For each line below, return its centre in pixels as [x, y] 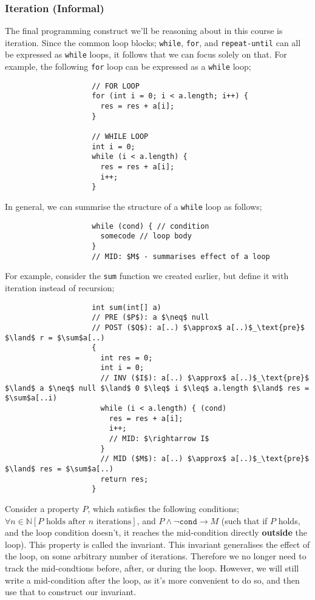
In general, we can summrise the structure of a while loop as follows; [134, 206]
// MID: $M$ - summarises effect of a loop [181, 256]
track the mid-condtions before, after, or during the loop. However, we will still [152, 568]
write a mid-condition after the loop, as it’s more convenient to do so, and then [152, 580]
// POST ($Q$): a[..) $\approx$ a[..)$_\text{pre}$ [198, 327]
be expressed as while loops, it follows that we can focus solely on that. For [146, 54]
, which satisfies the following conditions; [163, 508]
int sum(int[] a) [127, 307]
